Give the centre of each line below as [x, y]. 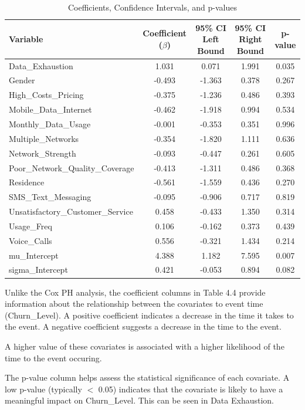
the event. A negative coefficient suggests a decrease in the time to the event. [143, 326]
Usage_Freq [30, 226]
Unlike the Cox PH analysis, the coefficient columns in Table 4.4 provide [135, 292]
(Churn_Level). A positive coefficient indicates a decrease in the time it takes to [149, 315]
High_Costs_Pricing [46, 95]
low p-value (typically [43, 389]
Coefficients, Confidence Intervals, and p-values [152, 7]
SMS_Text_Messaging [50, 197]
